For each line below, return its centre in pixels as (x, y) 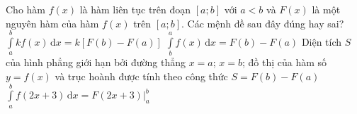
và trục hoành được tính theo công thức (141, 76)
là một (326, 9)
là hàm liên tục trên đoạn (135, 9)
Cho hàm (25, 9)
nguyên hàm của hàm (52, 23)
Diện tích (322, 41)
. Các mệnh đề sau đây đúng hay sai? (263, 23)
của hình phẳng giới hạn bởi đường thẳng (96, 62)
